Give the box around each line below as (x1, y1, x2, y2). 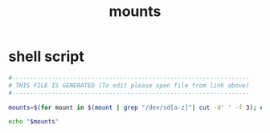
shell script (8, 47, 84, 66)
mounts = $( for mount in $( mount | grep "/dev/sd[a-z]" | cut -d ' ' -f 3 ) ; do (8, 103, 268, 111)
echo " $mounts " (8, 118, 59, 126)
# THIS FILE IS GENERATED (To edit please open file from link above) (8, 81, 250, 90)
